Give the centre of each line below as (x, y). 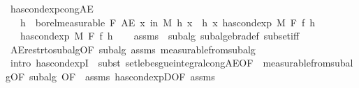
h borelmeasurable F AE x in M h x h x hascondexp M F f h (168, 22)
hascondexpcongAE (52, 8)
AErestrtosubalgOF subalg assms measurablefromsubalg (133, 49)
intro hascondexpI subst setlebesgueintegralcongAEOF (132, 63)
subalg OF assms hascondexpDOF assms (122, 76)
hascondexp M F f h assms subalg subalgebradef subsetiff (160, 36)
